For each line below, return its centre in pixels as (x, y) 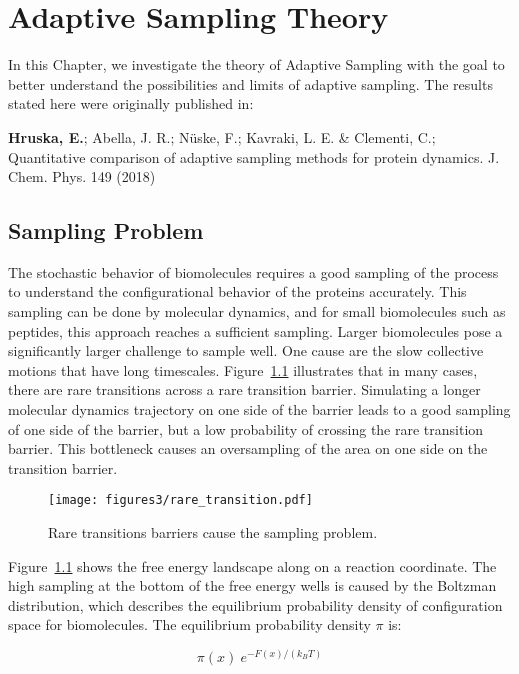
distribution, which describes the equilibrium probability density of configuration (255, 604)
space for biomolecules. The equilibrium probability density (189, 624)
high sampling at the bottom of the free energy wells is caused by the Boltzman (252, 585)
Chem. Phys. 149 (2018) (82, 176)
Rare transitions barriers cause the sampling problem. (213, 532)
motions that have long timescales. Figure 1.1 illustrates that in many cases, (243, 369)
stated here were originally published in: (131, 103)
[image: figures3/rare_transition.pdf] (180, 500)
